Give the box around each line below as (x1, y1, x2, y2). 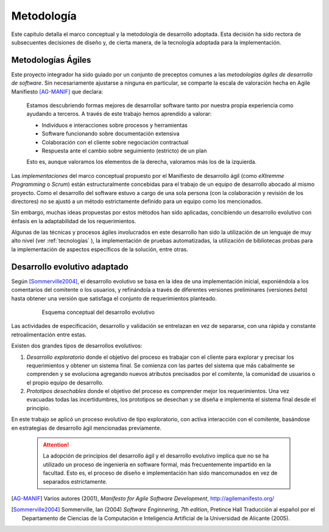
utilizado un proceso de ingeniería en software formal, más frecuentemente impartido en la (43, 461, 271, 468)
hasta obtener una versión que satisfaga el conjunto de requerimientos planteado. (11, 294, 218, 302)
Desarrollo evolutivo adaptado (11, 261, 129, 272)
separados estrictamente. (43, 478, 108, 485)
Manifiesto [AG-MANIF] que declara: (11, 88, 104, 95)
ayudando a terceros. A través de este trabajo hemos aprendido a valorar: (26, 110, 212, 118)
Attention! (43, 441, 69, 449)
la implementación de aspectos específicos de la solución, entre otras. (11, 246, 188, 253)
